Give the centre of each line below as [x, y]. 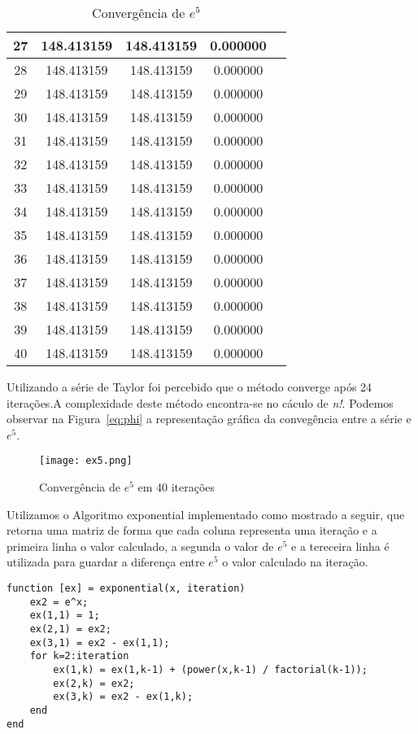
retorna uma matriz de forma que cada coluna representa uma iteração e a [192, 530]
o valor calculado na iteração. [295, 562]
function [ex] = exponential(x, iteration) [126, 588]
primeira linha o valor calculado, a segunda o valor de [140, 546]
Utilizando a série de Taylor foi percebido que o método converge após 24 [189, 387]
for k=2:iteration [79, 656]
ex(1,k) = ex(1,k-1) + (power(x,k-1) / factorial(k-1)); [210, 669]
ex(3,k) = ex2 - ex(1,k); [123, 697]
